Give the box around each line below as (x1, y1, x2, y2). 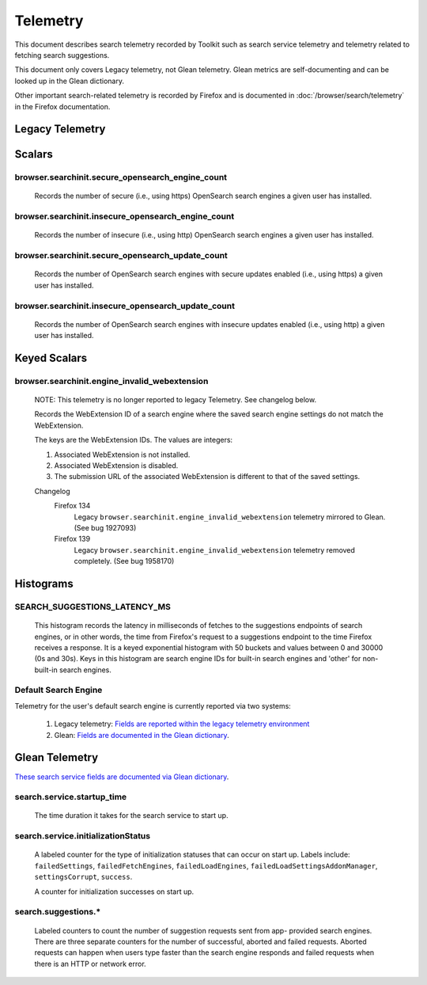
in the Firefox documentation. (14, 101, 111, 111)
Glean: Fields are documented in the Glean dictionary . (54, 730, 229, 740)
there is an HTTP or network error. (34, 959, 146, 968)
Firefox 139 (54, 534, 91, 544)
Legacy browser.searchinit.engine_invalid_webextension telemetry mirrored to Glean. (74, 512, 386, 522)
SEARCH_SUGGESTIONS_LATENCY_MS (14, 601, 172, 612)
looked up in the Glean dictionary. (14, 76, 125, 86)
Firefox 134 (54, 501, 91, 511)
